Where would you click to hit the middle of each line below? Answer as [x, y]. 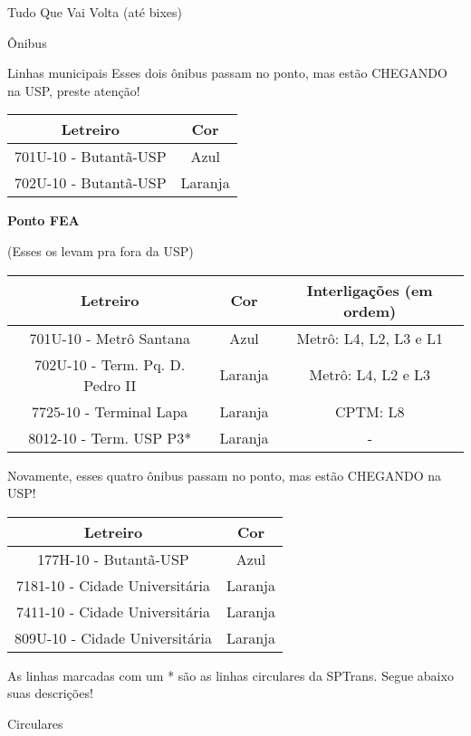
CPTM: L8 [370, 411]
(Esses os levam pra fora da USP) [101, 250]
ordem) [370, 311]
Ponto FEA [43, 220]
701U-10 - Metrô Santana [110, 338]
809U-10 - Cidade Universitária [113, 637]
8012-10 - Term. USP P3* [110, 437]
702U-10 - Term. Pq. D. [110, 364]
